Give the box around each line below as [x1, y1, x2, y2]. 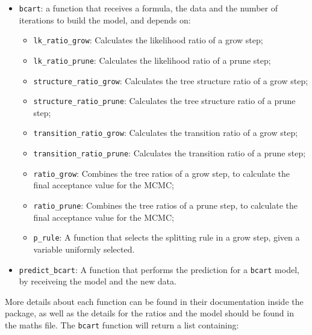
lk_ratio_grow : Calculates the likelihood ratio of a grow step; [33, 34, 263, 46]
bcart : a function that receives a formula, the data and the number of [19, 2, 278, 14]
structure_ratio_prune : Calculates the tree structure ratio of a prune [33, 94, 296, 107]
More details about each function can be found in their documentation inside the [5, 295, 304, 307]
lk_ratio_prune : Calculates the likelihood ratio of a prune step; [33, 54, 271, 66]
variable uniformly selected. [33, 242, 135, 255]
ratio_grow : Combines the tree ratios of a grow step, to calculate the [33, 167, 290, 179]
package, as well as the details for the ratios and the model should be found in [5, 307, 294, 319]
